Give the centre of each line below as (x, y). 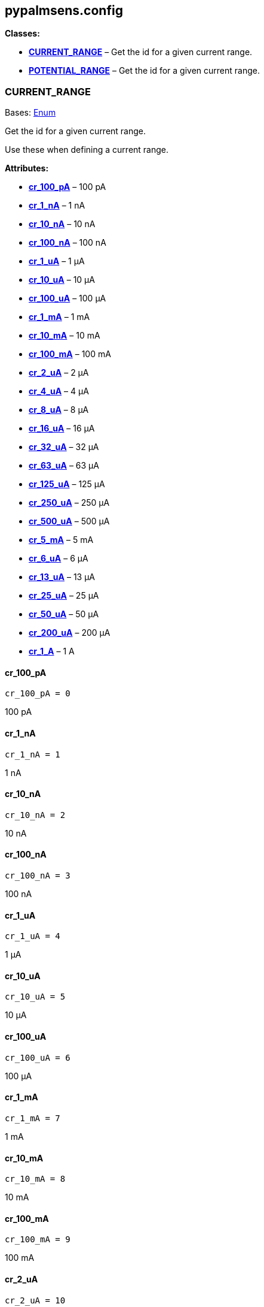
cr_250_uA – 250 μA (69, 503)
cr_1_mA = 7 (33, 1118)
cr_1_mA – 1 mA (59, 317)
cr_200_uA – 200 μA (70, 633)
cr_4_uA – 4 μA (59, 391)
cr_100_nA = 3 (38, 876)
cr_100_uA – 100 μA (67, 298)
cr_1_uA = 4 (33, 936)
